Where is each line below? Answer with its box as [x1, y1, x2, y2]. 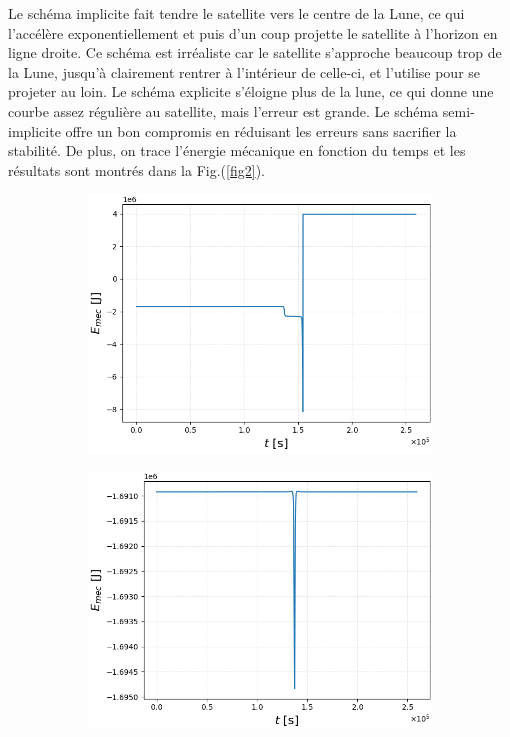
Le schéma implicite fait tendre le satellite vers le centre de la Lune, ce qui [8, 3, 465, 23]
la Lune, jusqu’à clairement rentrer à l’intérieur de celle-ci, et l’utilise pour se [8, 61, 481, 82]
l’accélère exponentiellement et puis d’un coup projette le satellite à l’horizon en [8, 22, 498, 43]
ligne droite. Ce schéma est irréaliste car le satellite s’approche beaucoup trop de [8, 42, 502, 63]
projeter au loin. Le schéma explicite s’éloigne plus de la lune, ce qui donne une [8, 81, 494, 102]
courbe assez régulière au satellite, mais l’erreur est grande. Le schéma [8, 100, 439, 121]
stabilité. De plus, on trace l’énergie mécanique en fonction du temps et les [8, 140, 466, 161]
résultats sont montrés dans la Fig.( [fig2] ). [8, 159, 265, 180]
